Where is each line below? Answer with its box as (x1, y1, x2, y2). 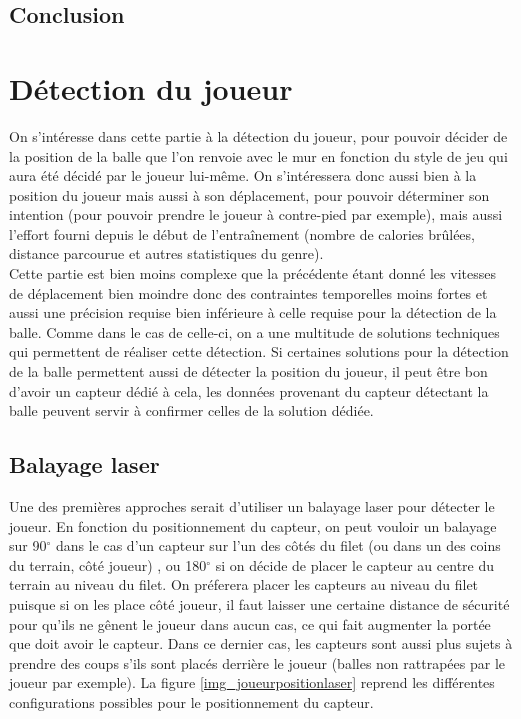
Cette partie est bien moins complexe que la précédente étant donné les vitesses (9, 263, 496, 284)
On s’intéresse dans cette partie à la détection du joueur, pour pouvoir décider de (9, 125, 508, 146)
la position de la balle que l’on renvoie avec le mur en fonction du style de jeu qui (9, 145, 508, 166)
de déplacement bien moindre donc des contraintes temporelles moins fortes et (9, 282, 488, 303)
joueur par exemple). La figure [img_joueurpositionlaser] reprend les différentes (9, 672, 495, 693)
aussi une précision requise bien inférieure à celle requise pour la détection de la (9, 302, 497, 323)
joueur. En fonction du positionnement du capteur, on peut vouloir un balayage (9, 515, 497, 536)
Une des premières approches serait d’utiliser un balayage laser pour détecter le (9, 496, 495, 517)
